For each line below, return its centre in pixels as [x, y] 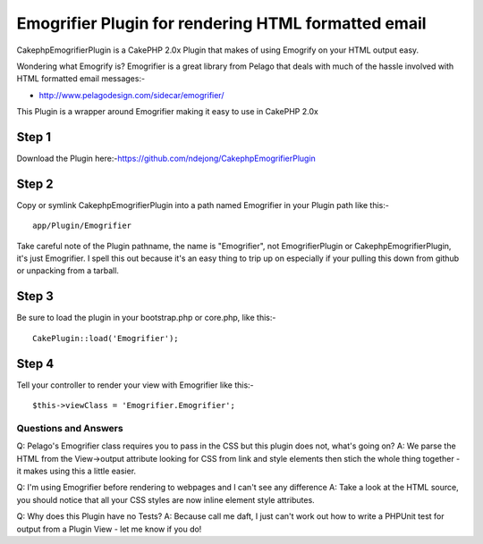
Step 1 [34, 137]
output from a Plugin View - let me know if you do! [109, 529]
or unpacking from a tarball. [68, 271]
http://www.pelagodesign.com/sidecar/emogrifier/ [131, 95]
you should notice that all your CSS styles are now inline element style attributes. [165, 499]
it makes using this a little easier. [76, 471]
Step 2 [35, 184]
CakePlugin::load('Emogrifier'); [106, 338]
